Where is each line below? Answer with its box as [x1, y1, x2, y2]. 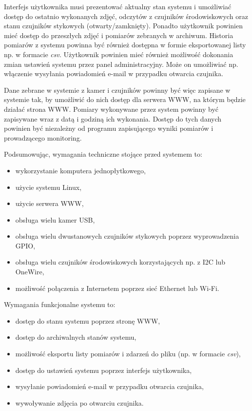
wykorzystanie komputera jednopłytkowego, [15, 165, 146, 175]
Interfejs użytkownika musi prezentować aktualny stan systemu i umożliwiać [4, 1, 232, 11]
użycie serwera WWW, [15, 198, 84, 208]
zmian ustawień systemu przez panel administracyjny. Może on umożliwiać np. [4, 59, 238, 69]
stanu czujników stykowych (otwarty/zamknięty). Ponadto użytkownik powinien [4, 21, 243, 31]
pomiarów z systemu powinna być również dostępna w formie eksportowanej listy [4, 40, 246, 50]
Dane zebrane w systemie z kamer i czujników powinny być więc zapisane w [4, 84, 231, 95]
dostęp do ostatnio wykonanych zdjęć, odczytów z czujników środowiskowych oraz [4, 11, 248, 21]
